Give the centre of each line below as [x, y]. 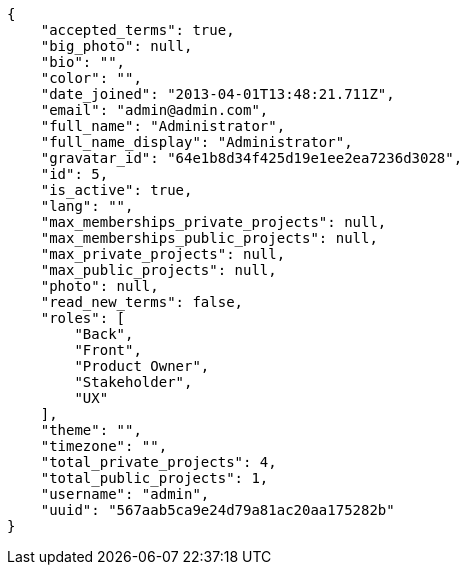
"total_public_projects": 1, [154, 478]
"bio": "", [83, 62]
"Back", [104, 334]
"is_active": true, [116, 190]
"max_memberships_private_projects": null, [213, 222]
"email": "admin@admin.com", [154, 110]
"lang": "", [87, 206]
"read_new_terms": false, [142, 302]
